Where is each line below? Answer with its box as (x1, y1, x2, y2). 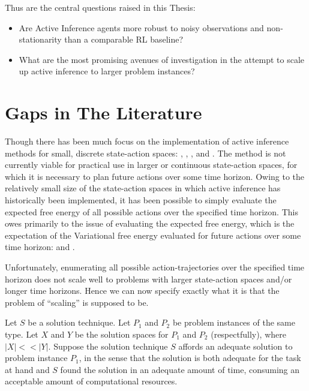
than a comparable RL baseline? (64, 33, 184, 46)
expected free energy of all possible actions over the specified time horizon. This (5, 205, 298, 218)
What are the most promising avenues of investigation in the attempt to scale (19, 53, 305, 65)
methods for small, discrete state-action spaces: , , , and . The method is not (5, 146, 286, 159)
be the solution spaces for (74, 328, 169, 340)
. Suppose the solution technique (48, 339, 168, 352)
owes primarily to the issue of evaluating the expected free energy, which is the (5, 217, 295, 230)
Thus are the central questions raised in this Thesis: (5, 1, 196, 13)
